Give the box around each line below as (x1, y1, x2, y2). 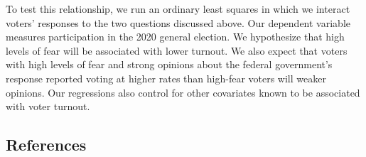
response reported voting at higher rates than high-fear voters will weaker (6, 70, 326, 85)
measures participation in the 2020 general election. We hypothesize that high (6, 29, 345, 44)
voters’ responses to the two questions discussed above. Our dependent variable (6, 15, 350, 30)
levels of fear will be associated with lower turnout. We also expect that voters (6, 43, 348, 58)
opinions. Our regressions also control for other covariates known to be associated (6, 85, 360, 99)
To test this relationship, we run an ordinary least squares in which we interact (6, 1, 350, 16)
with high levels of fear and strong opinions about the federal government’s (6, 57, 333, 72)
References (6, 134, 87, 156)
